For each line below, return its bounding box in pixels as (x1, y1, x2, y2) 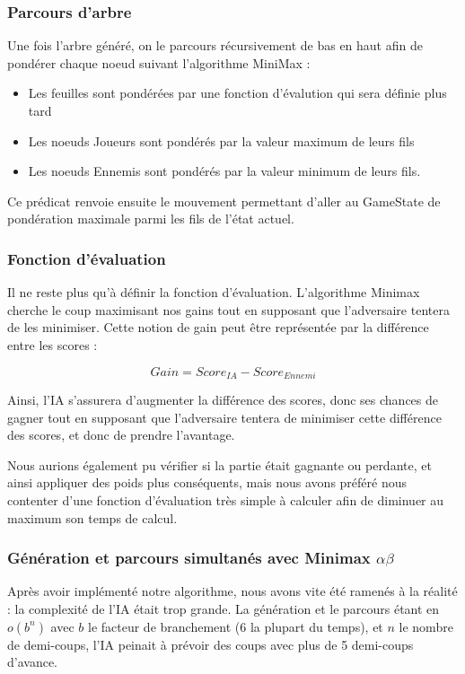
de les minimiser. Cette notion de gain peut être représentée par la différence (7, 318, 429, 337)
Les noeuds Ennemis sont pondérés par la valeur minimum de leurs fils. (28, 162, 421, 180)
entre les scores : (7, 335, 98, 354)
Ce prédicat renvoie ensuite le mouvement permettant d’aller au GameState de (7, 191, 441, 210)
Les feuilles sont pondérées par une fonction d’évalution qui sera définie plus (28, 83, 447, 102)
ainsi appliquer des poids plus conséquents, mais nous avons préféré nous (7, 473, 408, 492)
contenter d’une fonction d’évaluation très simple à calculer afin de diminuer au (7, 490, 444, 509)
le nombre (399, 617, 453, 635)
